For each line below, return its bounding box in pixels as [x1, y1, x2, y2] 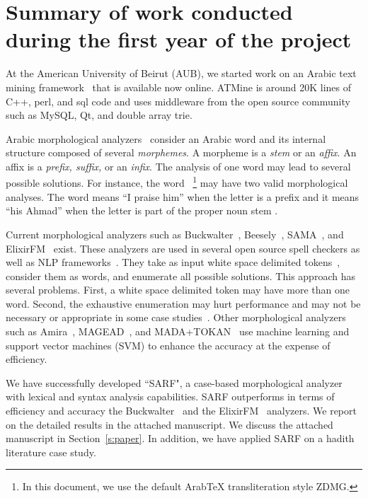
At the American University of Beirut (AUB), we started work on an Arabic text [6, 66, 357, 81]
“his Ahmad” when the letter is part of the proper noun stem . [6, 203, 278, 218]
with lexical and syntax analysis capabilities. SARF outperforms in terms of [6, 389, 335, 404]
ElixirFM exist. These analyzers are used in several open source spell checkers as [6, 241, 360, 255]
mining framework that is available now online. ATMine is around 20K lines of [6, 79, 352, 94]
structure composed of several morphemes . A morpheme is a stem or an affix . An [6, 145, 357, 160]
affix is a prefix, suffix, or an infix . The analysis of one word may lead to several [6, 158, 351, 173]
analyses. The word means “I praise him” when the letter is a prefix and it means [6, 189, 360, 204]
